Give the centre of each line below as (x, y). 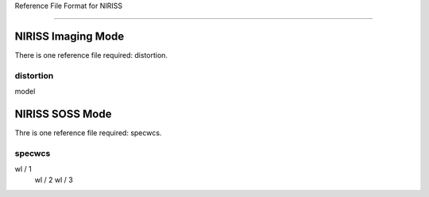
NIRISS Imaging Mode (70, 36)
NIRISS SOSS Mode (63, 114)
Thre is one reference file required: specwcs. (88, 133)
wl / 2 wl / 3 (54, 180)
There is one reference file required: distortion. (91, 55)
